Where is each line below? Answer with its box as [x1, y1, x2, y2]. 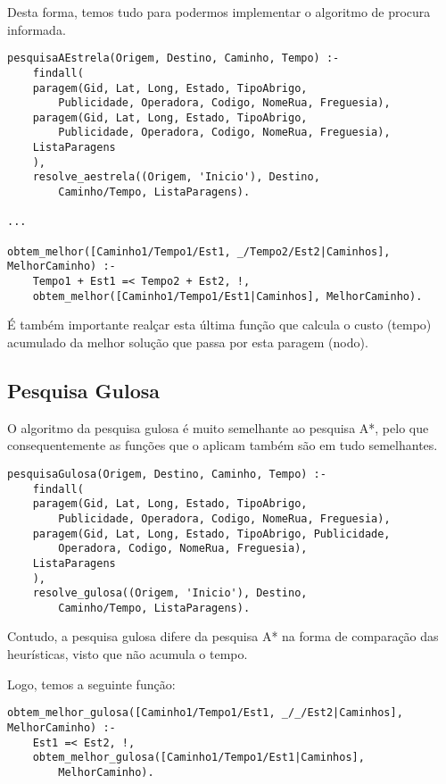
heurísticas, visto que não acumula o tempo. [7, 645, 248, 663]
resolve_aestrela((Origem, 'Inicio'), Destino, [32, 171, 320, 184]
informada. [7, 20, 66, 38]
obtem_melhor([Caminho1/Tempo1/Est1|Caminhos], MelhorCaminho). [32, 289, 423, 303]
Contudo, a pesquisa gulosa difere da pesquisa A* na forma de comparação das [7, 627, 439, 646]
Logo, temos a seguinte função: [7, 674, 176, 693]
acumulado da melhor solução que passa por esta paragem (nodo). [7, 332, 368, 351]
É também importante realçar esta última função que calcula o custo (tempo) [7, 315, 432, 334]
